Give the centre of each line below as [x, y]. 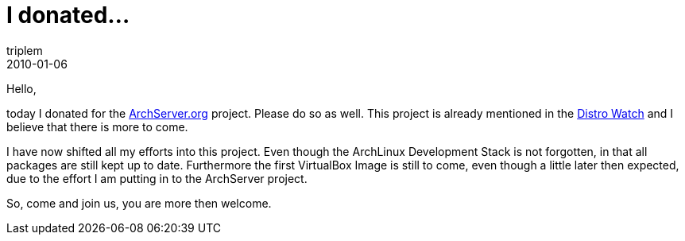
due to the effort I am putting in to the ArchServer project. [157, 178]
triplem [25, 50]
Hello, [21, 88]
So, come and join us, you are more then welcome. [139, 203]
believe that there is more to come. [97, 126]
